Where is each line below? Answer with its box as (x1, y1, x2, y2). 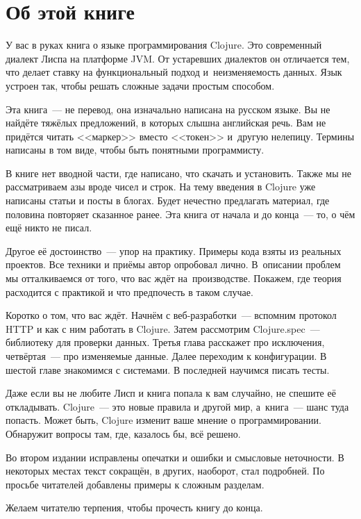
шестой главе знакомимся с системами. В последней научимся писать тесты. (6, 362, 330, 377)
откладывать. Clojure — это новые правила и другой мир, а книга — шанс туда (6, 399, 349, 413)
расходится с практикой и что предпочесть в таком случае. (6, 284, 253, 299)
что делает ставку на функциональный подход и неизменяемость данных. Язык (6, 65, 342, 79)
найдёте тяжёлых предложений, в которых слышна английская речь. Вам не (6, 115, 326, 130)
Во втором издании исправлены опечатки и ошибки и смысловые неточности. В (6, 450, 344, 464)
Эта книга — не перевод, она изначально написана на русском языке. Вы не (6, 101, 330, 116)
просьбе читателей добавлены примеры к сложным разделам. (6, 477, 265, 491)
